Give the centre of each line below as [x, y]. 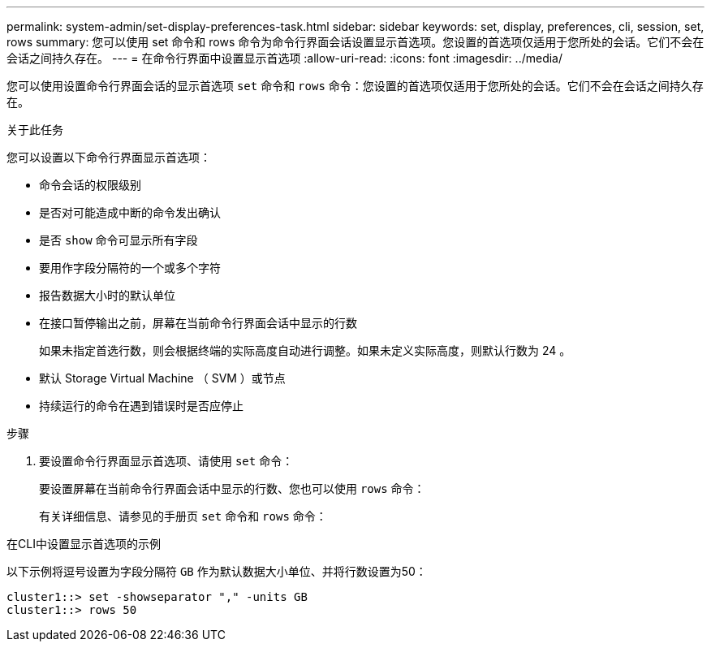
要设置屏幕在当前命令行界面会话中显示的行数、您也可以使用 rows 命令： [232, 488]
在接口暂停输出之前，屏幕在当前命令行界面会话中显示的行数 [198, 323]
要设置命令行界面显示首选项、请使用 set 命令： [166, 461]
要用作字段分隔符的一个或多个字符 [130, 268]
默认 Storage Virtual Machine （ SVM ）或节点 [162, 378]
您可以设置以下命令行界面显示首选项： [109, 157]
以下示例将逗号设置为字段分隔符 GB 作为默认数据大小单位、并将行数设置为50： [217, 571]
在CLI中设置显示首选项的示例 [84, 544]
